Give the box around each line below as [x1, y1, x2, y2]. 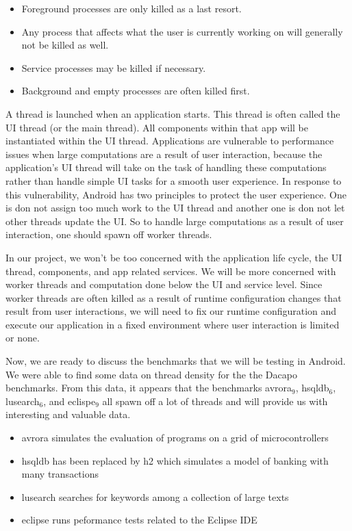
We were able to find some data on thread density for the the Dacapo [5, 367, 297, 381]
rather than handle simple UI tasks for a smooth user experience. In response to [5, 173, 342, 187]
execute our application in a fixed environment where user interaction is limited [5, 317, 340, 331]
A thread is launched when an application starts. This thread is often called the [5, 106, 340, 120]
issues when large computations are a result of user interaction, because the [5, 146, 323, 161]
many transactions [21, 467, 99, 481]
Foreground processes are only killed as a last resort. [21, 1, 242, 15]
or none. [5, 331, 40, 345]
